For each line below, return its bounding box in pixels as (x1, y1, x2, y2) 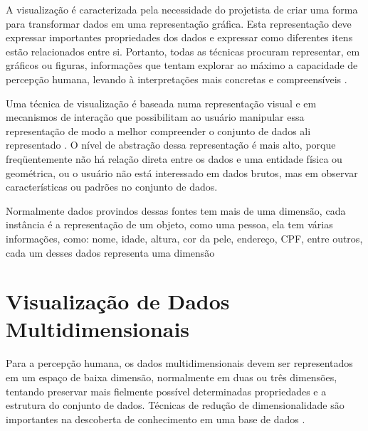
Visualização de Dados (6, 287, 230, 316)
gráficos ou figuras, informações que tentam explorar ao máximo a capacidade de (6, 58, 358, 73)
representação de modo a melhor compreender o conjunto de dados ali (6, 123, 311, 138)
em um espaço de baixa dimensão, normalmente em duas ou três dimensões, (6, 370, 337, 384)
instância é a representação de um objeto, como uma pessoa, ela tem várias (6, 217, 333, 232)
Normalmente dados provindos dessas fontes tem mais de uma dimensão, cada (6, 203, 346, 218)
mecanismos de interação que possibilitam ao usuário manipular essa (6, 110, 305, 124)
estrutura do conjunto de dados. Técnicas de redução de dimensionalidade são (6, 398, 345, 413)
